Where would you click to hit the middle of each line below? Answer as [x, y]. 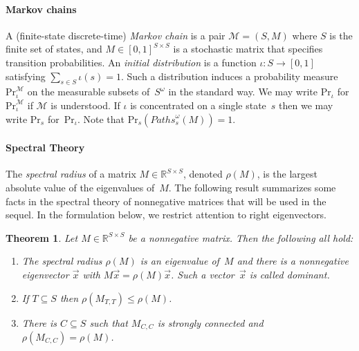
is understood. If [85, 105]
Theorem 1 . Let [42, 237]
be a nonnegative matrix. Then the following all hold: [241, 237]
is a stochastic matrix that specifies [248, 49]
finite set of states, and [54, 49]
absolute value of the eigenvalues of [80, 187]
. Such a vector [202, 274]
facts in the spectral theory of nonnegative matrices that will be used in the [166, 201]
